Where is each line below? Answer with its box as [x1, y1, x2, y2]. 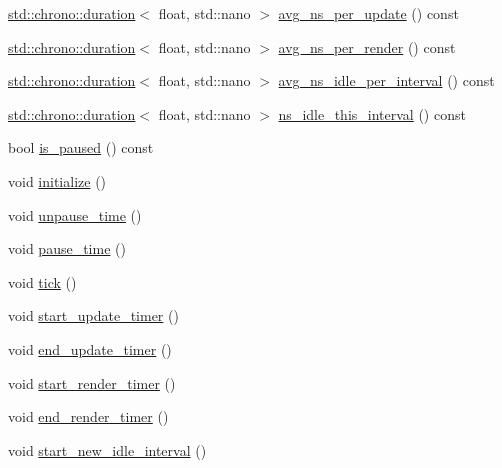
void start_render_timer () [8, 372, 176, 393]
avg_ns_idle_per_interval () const [278, 70, 495, 91]
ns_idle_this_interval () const [278, 103, 466, 124]
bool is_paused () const [8, 137, 154, 158]
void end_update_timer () [8, 338, 172, 359]
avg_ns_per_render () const [278, 36, 456, 57]
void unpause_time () [8, 204, 142, 225]
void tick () [8, 271, 77, 292]
